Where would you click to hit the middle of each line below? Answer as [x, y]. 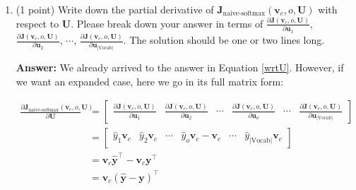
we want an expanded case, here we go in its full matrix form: [150, 81]
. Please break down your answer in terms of [167, 23]
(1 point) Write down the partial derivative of [115, 9]
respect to [37, 23]
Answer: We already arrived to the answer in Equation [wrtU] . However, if [180, 67]
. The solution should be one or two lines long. [224, 40]
